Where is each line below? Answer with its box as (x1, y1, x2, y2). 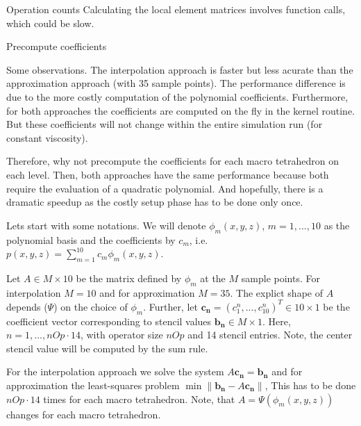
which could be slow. (6, 15, 94, 30)
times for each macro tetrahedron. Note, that (43, 391, 235, 406)
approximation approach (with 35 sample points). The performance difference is (6, 76, 346, 90)
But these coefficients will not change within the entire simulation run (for (6, 117, 323, 131)
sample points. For (241, 270, 320, 285)
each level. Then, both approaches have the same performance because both (6, 167, 329, 181)
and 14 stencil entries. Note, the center (187, 327, 353, 342)
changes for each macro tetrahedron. (6, 407, 161, 421)
